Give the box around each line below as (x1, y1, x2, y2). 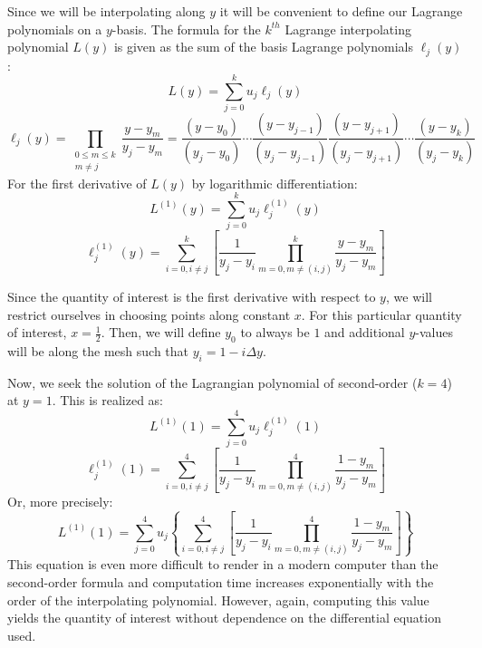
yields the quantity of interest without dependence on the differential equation (7, 608, 441, 627)
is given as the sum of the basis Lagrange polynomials (113, 37, 413, 56)
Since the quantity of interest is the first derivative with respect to (7, 286, 376, 305)
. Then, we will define (101, 323, 221, 342)
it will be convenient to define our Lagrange (219, 2, 463, 20)
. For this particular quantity (301, 305, 462, 324)
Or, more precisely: (7, 491, 113, 510)
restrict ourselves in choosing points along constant (7, 305, 291, 324)
